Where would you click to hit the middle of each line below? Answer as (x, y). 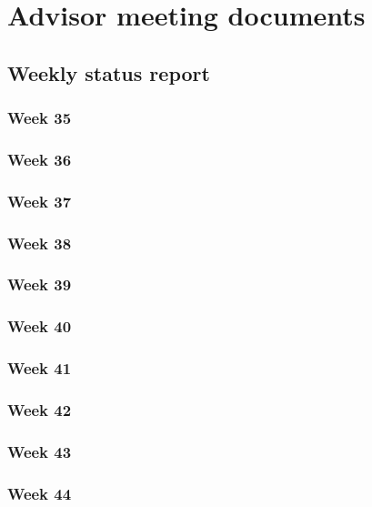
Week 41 (40, 368)
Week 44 (40, 493)
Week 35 (40, 118)
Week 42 (40, 409)
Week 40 (40, 326)
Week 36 (40, 159)
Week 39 (40, 284)
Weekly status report (109, 72)
